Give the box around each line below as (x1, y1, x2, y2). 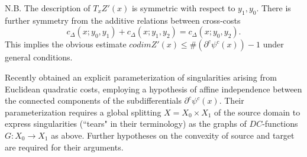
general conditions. (5, 51, 73, 63)
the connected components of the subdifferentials (5, 94, 182, 107)
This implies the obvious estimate (5, 38, 127, 50)
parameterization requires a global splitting (5, 105, 161, 118)
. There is (256, 2, 291, 14)
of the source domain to (214, 105, 300, 118)
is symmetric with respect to (131, 2, 235, 14)
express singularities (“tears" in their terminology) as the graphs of (5, 117, 247, 130)
